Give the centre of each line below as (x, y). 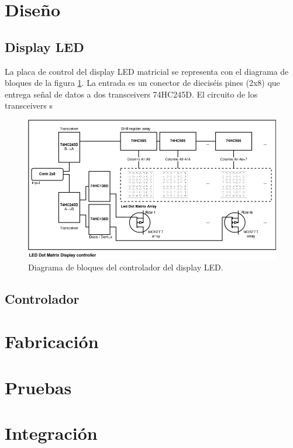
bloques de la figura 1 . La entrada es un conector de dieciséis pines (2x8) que (142, 83)
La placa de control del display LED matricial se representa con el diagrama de (147, 71)
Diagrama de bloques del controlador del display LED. (126, 267)
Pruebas (38, 387)
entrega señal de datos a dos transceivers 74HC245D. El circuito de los (131, 94)
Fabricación (52, 341)
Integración (51, 433)
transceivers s (29, 105)
